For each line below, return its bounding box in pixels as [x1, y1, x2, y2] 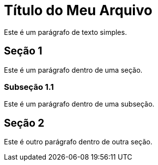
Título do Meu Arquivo [4, 2, 153, 19]
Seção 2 [4, 116, 45, 129]
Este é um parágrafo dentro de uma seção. [4, 65, 143, 74]
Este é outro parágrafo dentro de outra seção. [4, 137, 153, 146]
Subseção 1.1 [4, 82, 54, 92]
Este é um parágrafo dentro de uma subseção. [4, 100, 155, 109]
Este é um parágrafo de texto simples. [4, 27, 127, 36]
